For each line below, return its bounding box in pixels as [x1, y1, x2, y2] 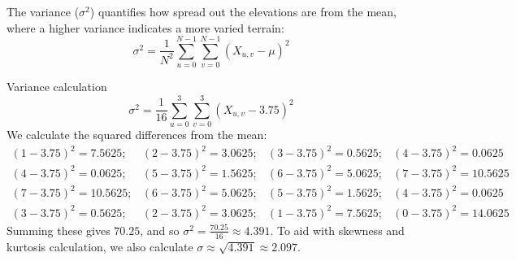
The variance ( [7, 3, 80, 20]
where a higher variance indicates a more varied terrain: [7, 19, 284, 36]
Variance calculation [7, 78, 107, 95]
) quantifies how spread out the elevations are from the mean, [89, 3, 397, 20]
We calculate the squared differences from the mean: [7, 126, 267, 143]
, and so [140, 221, 180, 238]
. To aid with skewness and [270, 221, 405, 238]
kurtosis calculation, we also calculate [7, 237, 193, 254]
